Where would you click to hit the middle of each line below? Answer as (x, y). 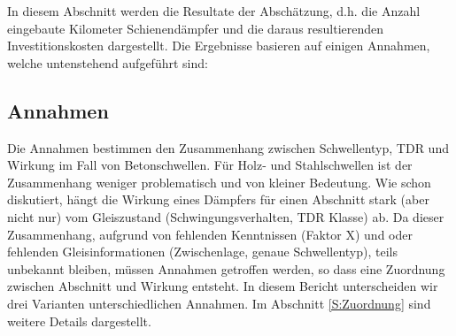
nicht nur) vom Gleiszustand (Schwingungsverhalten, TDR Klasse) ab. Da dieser (226, 216)
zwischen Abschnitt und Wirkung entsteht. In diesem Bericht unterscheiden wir (223, 286)
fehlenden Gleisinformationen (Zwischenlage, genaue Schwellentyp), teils (202, 252)
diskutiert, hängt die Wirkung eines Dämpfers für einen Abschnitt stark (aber (218, 199)
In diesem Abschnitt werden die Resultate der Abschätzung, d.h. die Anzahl (214, 11)
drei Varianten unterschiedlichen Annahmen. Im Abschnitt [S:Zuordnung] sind (219, 303)
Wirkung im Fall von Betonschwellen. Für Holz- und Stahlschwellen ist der (210, 165)
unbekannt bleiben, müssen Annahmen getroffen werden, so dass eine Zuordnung (226, 268)
